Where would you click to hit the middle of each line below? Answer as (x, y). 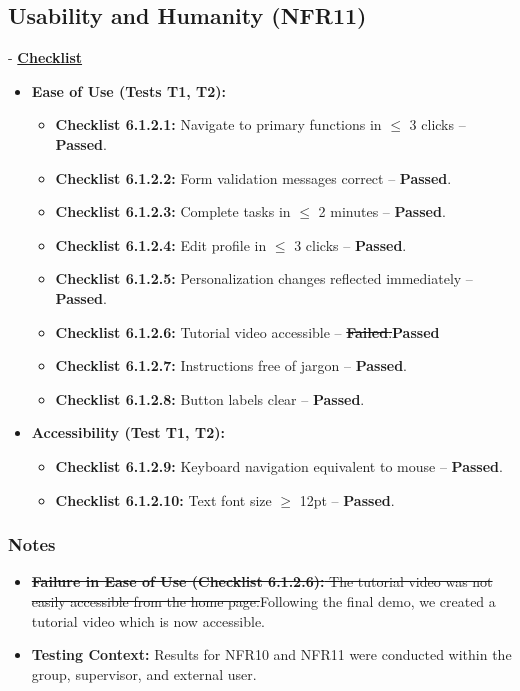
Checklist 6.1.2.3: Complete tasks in (173, 211)
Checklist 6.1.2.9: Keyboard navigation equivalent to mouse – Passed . (279, 465)
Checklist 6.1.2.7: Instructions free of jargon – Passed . (231, 365)
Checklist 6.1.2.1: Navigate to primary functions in (218, 124)
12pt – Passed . (347, 499)
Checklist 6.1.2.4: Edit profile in (161, 244)
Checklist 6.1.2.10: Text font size (163, 499)
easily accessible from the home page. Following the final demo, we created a (263, 600)
